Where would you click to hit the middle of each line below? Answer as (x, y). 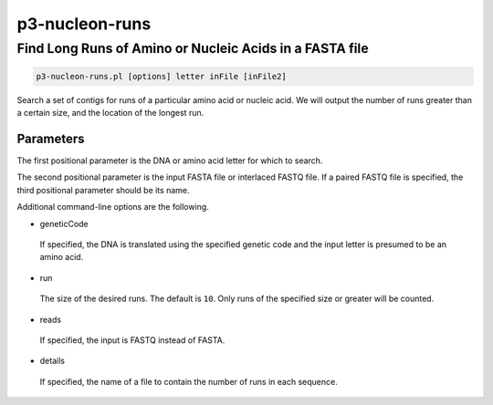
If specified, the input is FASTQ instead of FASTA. (132, 340)
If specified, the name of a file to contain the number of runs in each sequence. (189, 381)
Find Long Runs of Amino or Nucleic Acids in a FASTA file (193, 48)
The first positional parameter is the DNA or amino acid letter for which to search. (170, 161)
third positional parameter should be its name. (103, 190)
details (52, 361)
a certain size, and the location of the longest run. (110, 113)
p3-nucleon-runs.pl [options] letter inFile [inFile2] (161, 76)
